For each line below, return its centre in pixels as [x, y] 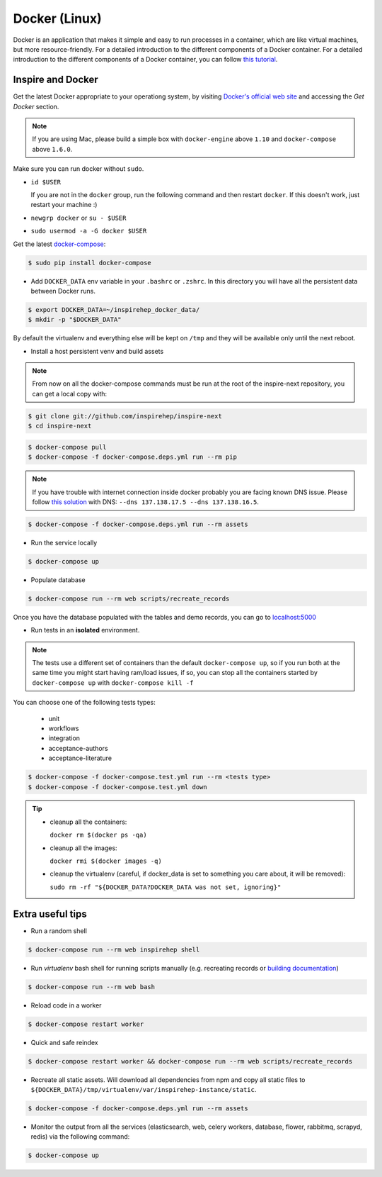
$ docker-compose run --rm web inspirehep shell [114, 949]
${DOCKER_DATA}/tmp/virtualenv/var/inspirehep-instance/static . [144, 1089]
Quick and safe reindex [64, 1042]
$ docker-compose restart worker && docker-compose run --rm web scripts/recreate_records [190, 1061]
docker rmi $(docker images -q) [106, 861]
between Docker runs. [63, 291]
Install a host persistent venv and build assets [97, 351]
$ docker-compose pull [67, 447]
